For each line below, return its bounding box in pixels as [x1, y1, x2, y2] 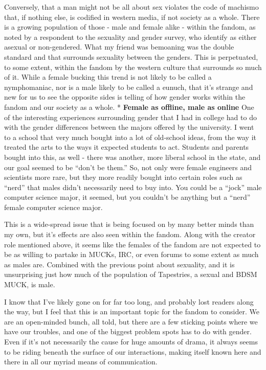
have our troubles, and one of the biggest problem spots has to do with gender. [4, 326, 252, 337]
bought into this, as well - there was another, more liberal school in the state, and [4, 151, 261, 162]
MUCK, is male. [4, 279, 55, 290]
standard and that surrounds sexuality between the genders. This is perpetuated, [4, 51, 258, 62]
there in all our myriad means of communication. [4, 356, 158, 367]
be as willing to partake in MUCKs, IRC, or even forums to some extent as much [4, 249, 259, 260]
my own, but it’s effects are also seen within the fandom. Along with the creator [4, 229, 256, 240]
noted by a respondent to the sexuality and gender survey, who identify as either [4, 31, 257, 42]
